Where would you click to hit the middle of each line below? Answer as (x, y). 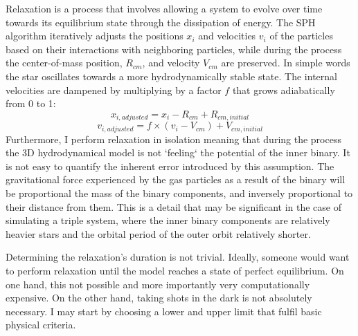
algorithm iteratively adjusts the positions (95, 36)
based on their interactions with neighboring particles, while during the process (174, 49)
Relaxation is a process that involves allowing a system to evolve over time (164, 8)
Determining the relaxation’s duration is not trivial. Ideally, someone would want (178, 257)
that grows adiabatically (284, 90)
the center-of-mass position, (64, 63)
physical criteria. (41, 325)
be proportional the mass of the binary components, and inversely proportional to (179, 193)
